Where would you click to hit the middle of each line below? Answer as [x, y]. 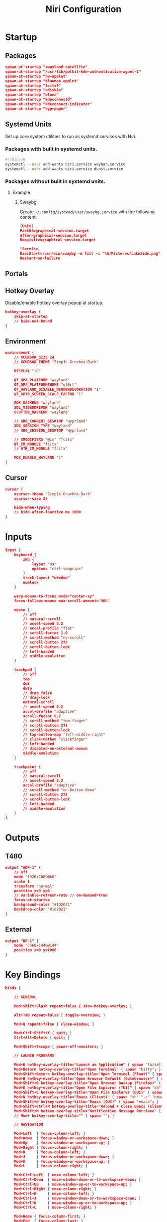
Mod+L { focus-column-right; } [51, 1166]
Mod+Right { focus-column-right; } [51, 1147]
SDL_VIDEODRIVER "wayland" [42, 408]
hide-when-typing [32, 508]
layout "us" [44, 564]
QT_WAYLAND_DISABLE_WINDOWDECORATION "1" [57, 389]
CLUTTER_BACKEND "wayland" [42, 412]
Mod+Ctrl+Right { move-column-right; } [55, 1189]
